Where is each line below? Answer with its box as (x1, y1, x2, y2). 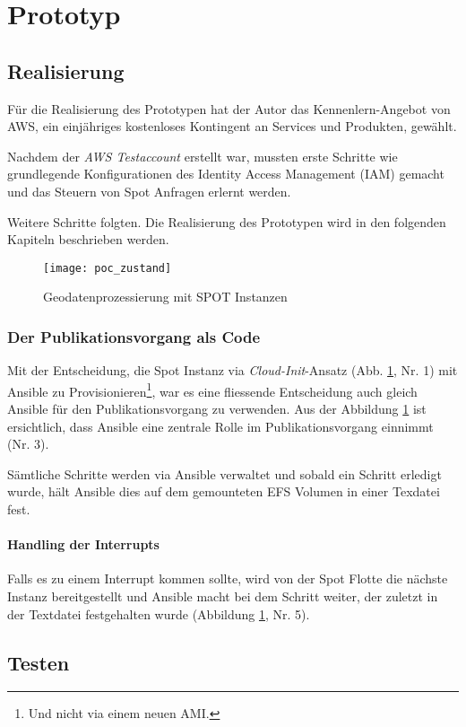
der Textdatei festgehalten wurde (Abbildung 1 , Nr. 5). (7, 604, 310, 623)
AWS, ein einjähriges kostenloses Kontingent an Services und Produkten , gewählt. (7, 117, 457, 136)
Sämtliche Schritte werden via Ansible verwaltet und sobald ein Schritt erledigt (7, 464, 442, 483)
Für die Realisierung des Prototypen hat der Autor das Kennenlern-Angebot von (7, 99, 451, 118)
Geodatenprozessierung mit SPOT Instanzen (43, 287, 288, 306)
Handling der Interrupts (7, 535, 160, 554)
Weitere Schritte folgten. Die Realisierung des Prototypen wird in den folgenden (7, 212, 446, 231)
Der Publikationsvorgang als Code (7, 325, 261, 347)
